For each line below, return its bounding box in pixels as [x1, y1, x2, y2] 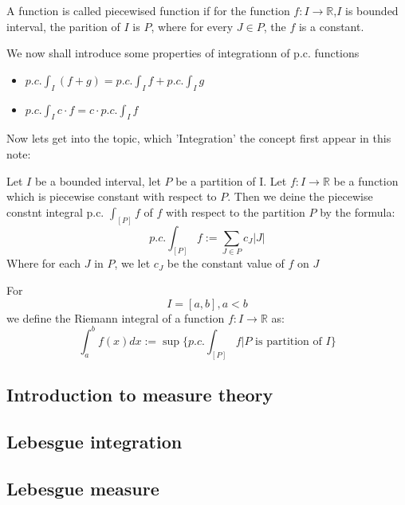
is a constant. [298, 18, 364, 34]
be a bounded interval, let [34, 172, 161, 189]
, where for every [151, 18, 234, 34]
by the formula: [320, 203, 395, 220]
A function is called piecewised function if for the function [6, 2, 290, 18]
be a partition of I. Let [175, 172, 287, 189]
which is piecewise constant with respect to [6, 188, 217, 205]
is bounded [345, 2, 399, 18]
